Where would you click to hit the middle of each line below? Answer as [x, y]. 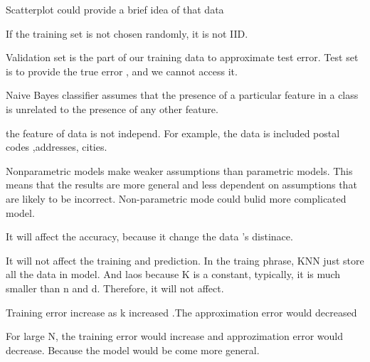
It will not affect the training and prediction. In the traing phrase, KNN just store [185, 260]
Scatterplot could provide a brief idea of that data [115, 9]
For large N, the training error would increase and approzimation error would [175, 336]
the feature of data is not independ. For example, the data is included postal [173, 133]
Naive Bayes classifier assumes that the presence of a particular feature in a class [182, 95]
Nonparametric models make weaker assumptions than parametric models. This [179, 170]
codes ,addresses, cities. [57, 147]
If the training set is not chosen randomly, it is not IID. [127, 33]
